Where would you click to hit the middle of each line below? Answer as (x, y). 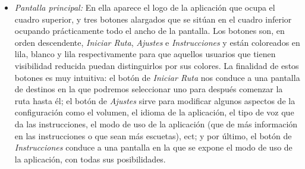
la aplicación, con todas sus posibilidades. (90, 159)
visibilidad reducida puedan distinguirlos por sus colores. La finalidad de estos (157, 65)
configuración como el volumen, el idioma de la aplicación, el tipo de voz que (154, 112)
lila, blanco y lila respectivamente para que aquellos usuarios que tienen (145, 54)
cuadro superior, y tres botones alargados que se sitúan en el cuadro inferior (153, 19)
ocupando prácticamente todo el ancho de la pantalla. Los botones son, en (150, 31)
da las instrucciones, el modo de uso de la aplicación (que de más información (156, 123)
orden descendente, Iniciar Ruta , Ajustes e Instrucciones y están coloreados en (157, 42)
